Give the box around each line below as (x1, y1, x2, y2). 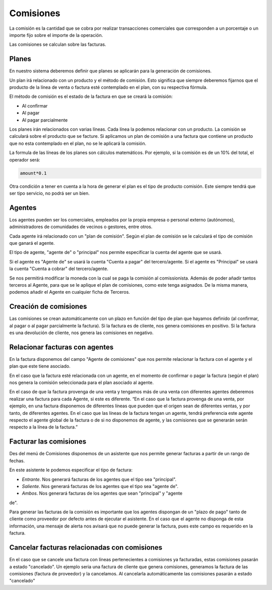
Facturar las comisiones (9, 437, 87, 446)
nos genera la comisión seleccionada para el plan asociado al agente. (9, 380, 154, 386)
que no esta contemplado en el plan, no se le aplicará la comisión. (9, 140, 147, 146)
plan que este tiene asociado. (9, 363, 71, 369)
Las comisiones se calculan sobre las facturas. (9, 41, 107, 47)
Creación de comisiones (9, 302, 87, 311)
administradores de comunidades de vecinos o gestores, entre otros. (9, 224, 153, 230)
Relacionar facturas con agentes (9, 343, 114, 351)
